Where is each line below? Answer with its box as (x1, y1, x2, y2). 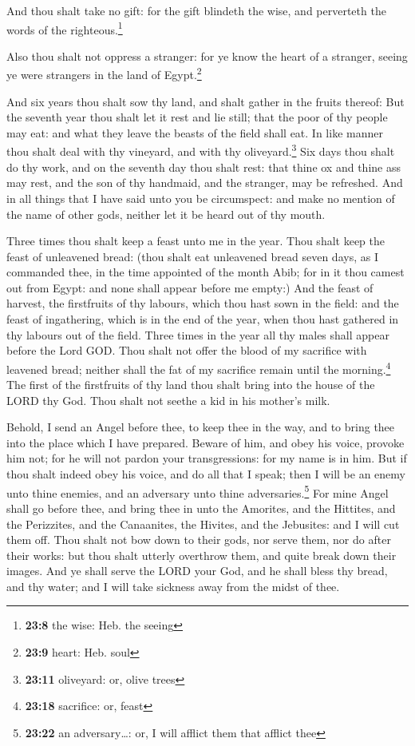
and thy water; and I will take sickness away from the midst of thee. (6, 577, 340, 594)
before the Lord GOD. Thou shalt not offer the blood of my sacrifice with (6, 342, 367, 359)
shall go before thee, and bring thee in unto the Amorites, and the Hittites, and (6, 499, 396, 516)
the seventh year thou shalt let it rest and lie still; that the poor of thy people (6, 109, 388, 125)
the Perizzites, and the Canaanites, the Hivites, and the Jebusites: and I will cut (6, 515, 400, 532)
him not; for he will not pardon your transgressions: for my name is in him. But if (6, 450, 407, 466)
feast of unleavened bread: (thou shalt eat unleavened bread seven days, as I (6, 248, 378, 264)
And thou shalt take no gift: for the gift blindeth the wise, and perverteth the (6, 2, 386, 18)
